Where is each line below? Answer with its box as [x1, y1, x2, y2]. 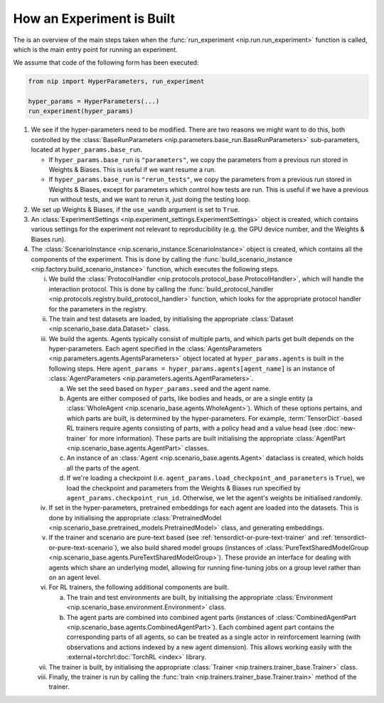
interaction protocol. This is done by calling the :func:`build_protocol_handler [48, 284, 274, 293]
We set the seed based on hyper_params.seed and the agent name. [66, 384, 271, 392]
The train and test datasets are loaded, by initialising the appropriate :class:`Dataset [48, 314, 294, 323]
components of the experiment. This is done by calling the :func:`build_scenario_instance [31, 254, 293, 263]
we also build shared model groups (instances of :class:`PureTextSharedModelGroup [120, 543, 369, 552]
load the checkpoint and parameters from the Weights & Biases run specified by [66, 483, 302, 492]
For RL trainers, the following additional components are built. [48, 583, 229, 591]
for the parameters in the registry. [48, 304, 148, 313]
